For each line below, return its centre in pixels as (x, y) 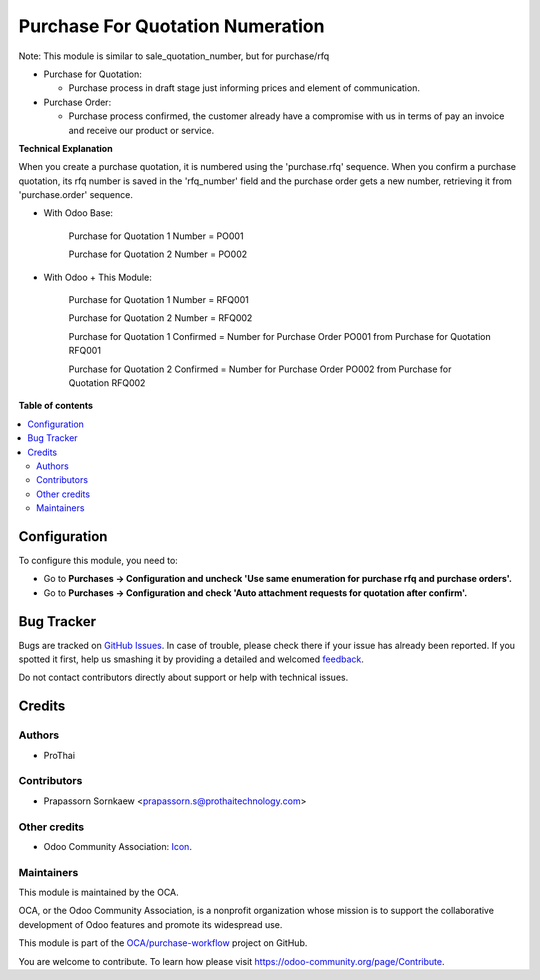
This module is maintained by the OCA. (98, 892)
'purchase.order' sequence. (76, 195)
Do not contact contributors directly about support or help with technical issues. (183, 677)
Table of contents (56, 406)
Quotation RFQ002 (107, 382)
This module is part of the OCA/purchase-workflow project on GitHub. (163, 943)
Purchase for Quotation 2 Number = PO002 (158, 254)
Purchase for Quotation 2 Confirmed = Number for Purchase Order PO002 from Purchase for (260, 369)
